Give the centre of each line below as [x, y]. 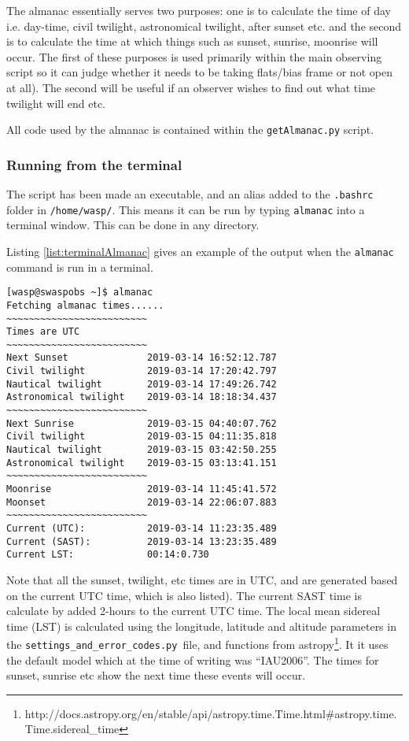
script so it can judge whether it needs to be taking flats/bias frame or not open [199, 72]
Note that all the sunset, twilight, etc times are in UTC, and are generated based [202, 579]
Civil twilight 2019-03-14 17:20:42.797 [142, 371]
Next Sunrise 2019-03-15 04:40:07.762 [142, 423]
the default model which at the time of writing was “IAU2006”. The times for [193, 659]
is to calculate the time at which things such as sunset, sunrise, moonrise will [192, 41]
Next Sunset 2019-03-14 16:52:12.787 [142, 358]
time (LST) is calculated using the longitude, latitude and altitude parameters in [201, 626]
